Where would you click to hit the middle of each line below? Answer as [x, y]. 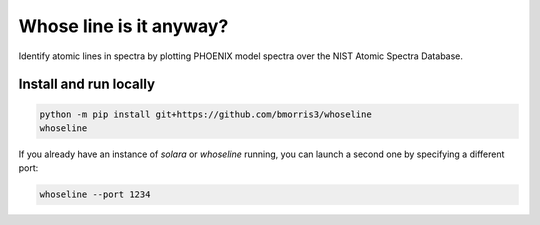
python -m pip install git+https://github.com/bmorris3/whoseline [205, 114]
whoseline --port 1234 [95, 194]
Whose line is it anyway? [123, 26]
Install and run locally [86, 84]
